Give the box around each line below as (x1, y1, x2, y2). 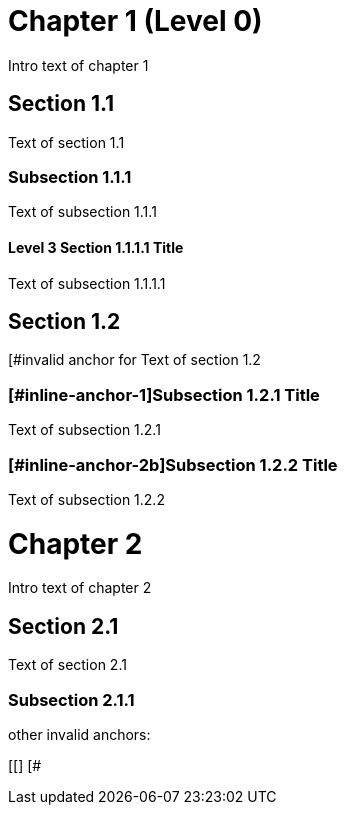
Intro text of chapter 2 (8, 579, 152, 597)
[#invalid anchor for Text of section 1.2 (8, 351, 261, 369)
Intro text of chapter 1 (8, 56, 149, 74)
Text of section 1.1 (8, 133, 125, 151)
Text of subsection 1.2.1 (8, 421, 161, 439)
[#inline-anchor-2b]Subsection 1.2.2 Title (8, 454, 338, 475)
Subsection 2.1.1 (8, 689, 135, 710)
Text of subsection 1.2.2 (8, 490, 165, 508)
